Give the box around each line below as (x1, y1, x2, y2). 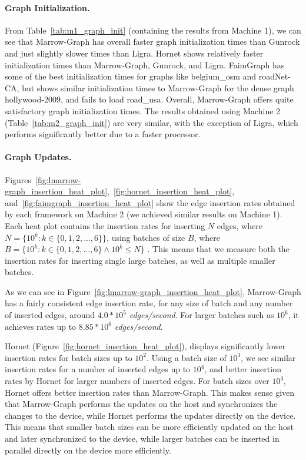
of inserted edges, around (5, 309, 95, 321)
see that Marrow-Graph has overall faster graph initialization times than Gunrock (5, 35, 300, 48)
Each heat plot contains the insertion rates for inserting (5, 219, 205, 231)
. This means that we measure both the (147, 243, 290, 255)
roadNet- (258, 70, 291, 82)
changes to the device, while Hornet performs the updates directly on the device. (5, 409, 296, 421)
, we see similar (241, 351, 296, 363)
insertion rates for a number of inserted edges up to (5, 363, 191, 375)
